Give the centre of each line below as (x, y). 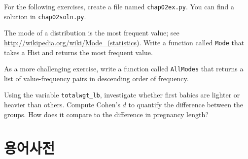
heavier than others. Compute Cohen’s (62, 105)
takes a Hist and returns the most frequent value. (78, 52)
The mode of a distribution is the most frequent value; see (92, 33)
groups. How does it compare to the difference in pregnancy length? (106, 114)
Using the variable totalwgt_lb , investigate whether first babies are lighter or (122, 95)
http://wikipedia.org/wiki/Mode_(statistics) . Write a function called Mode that (124, 42)
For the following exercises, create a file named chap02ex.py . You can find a (119, 6)
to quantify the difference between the (186, 105)
